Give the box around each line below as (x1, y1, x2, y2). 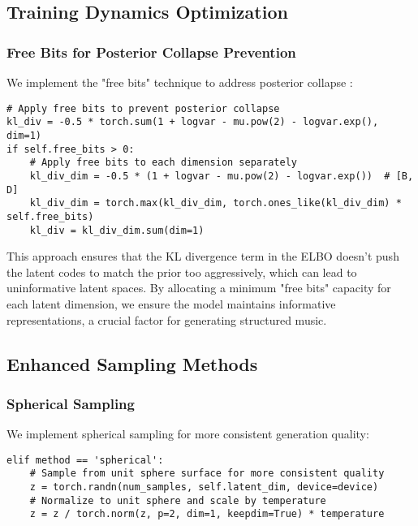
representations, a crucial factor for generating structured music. (6, 311, 327, 328)
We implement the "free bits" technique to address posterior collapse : (6, 74, 353, 90)
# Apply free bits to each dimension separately (29, 157, 297, 169)
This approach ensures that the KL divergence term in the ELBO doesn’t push (6, 248, 399, 265)
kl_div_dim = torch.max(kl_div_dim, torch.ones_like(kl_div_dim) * (29, 197, 402, 209)
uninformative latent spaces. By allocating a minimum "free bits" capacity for (6, 279, 391, 296)
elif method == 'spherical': (6, 454, 164, 466)
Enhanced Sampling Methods (6, 351, 258, 376)
